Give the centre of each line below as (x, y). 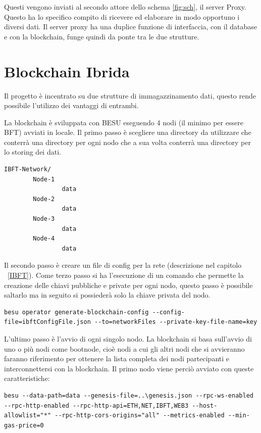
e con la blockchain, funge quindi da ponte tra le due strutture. (102, 36)
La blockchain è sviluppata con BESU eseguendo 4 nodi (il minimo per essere (124, 122)
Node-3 (44, 219)
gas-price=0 (24, 425)
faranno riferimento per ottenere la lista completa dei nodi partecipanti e (117, 358)
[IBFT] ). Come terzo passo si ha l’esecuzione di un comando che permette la (126, 275)
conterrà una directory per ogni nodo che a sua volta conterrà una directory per (127, 142)
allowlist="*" (28, 416)
